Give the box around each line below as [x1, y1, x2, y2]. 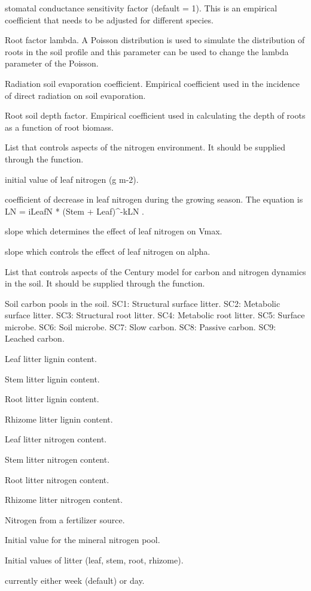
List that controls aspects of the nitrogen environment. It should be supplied [5, 141, 286, 153]
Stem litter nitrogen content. [5, 453, 110, 466]
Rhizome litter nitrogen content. [5, 493, 123, 506]
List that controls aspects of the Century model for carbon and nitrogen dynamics [5, 265, 306, 278]
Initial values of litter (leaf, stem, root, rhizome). [5, 554, 184, 566]
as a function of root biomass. [5, 120, 114, 133]
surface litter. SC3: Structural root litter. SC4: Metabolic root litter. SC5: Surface [5, 309, 305, 321]
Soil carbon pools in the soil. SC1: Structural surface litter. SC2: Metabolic [5, 297, 280, 309]
